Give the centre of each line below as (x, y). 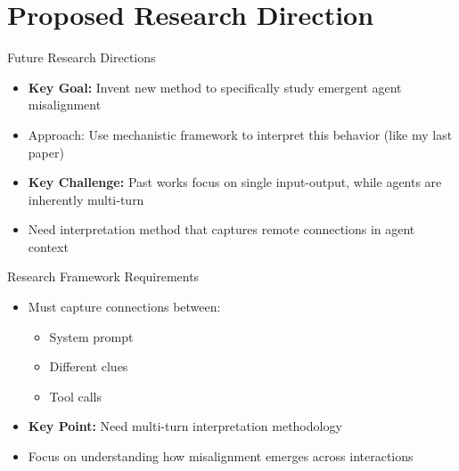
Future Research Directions (82, 57)
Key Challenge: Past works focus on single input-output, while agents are (235, 182)
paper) (46, 152)
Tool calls (76, 396)
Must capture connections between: (124, 307)
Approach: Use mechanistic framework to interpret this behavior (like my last (240, 134)
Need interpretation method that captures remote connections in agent (221, 229)
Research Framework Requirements (103, 276)
